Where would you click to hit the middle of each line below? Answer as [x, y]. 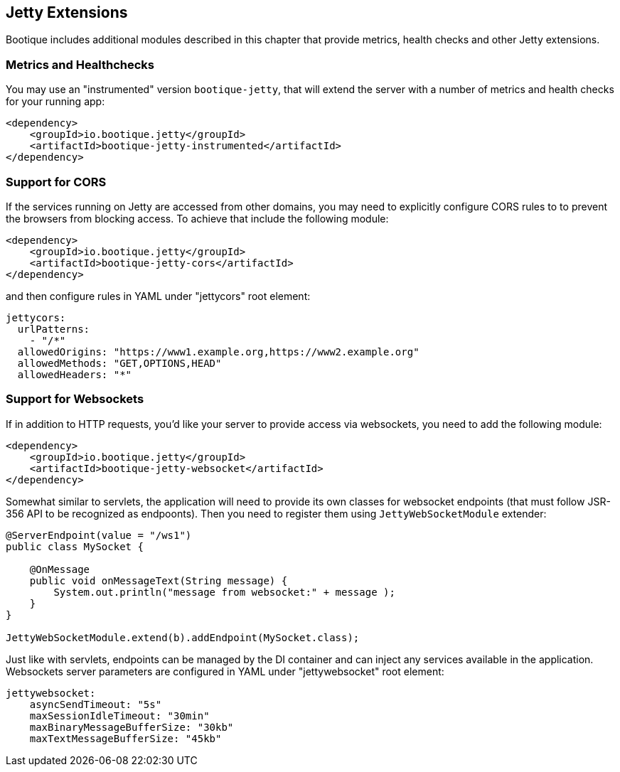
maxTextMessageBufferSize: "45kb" [125, 738]
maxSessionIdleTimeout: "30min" [119, 715]
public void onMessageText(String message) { [159, 580]
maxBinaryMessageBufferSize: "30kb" [132, 727]
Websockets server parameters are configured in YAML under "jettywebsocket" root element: [225, 671]
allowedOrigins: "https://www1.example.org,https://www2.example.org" [218, 352]
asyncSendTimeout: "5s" [96, 704]
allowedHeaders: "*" [75, 374]
